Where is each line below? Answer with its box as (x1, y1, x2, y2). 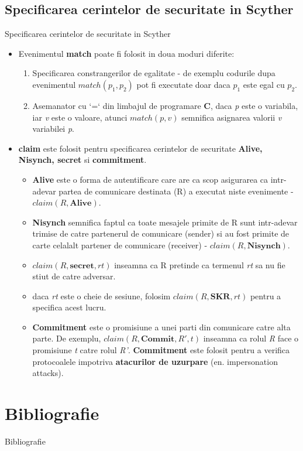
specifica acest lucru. (32, 301, 106, 313)
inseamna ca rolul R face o (203, 332, 299, 344)
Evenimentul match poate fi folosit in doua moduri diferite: (18, 47, 235, 59)
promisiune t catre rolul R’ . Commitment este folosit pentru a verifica (32, 344, 290, 356)
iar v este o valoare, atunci (32, 111, 128, 123)
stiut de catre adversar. (32, 270, 116, 282)
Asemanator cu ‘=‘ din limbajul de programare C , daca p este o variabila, (32, 99, 298, 111)
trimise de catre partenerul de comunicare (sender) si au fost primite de (32, 227, 290, 240)
